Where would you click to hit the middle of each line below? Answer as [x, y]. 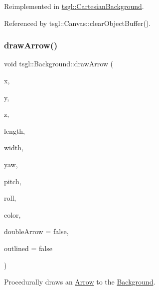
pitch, [13, 181]
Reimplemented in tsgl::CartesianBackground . [74, 6]
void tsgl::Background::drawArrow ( [59, 64]
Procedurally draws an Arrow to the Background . [80, 282]
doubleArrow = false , [36, 231]
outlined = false [28, 248]
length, [15, 131]
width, [14, 147]
